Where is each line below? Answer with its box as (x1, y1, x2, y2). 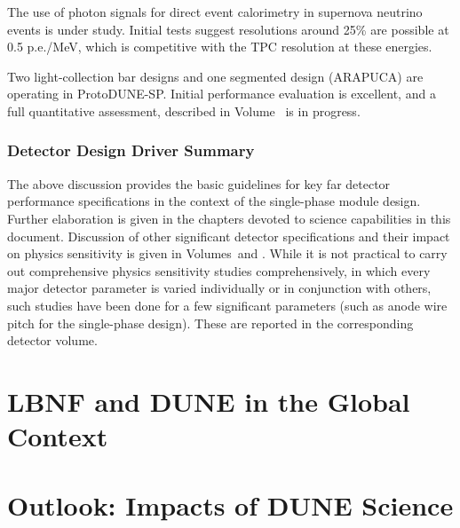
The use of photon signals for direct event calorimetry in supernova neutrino (7, 3, 423, 20)
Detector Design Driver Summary (7, 139, 255, 162)
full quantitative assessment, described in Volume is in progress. (7, 101, 361, 120)
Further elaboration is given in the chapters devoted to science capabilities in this (7, 209, 451, 227)
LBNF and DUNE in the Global (7, 382, 410, 419)
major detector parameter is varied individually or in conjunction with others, (7, 279, 432, 297)
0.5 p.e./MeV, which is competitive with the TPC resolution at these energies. (7, 37, 432, 56)
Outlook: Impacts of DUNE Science (7, 487, 454, 524)
